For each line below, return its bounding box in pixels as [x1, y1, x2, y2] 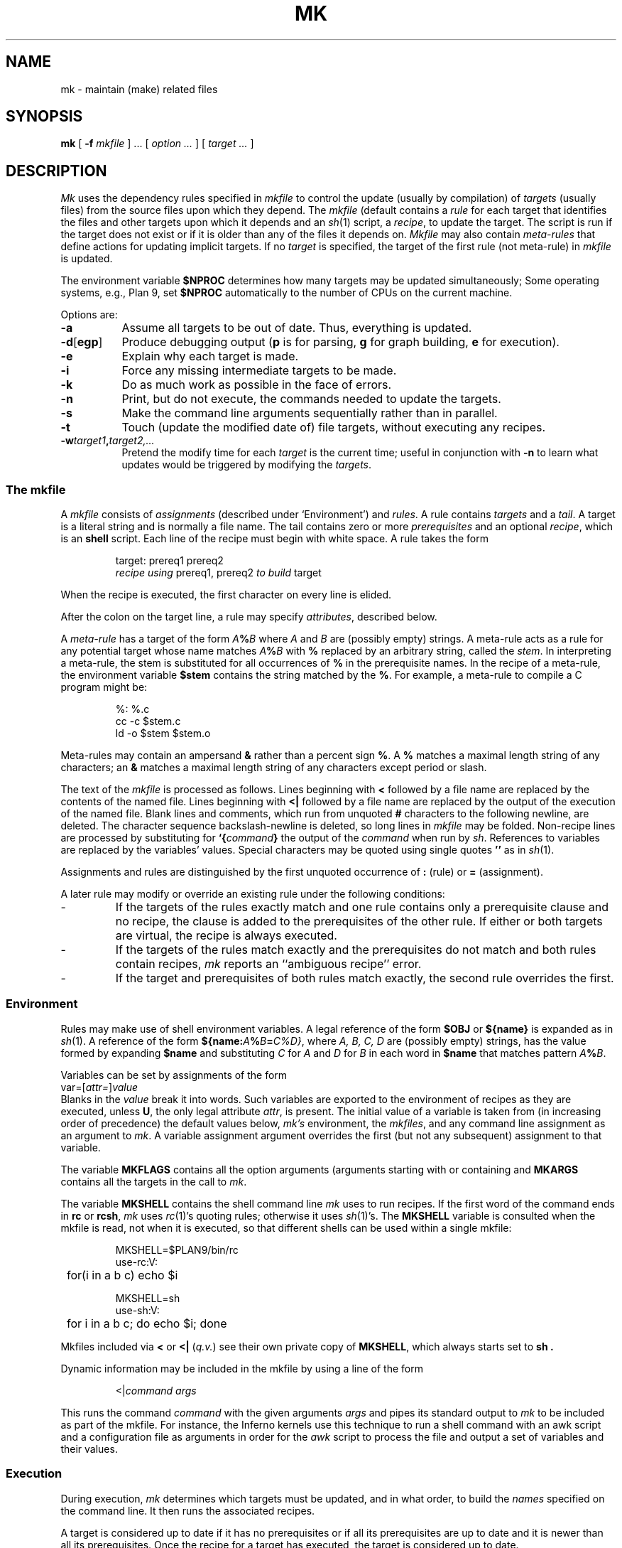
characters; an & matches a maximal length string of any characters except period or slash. [60, 761, 487, 774]
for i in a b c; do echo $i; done [67, 1316, 227, 1331]
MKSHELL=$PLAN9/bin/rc [115, 1243, 239, 1256]
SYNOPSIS [6, 107, 83, 126]
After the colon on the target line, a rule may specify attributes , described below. [60, 611, 437, 623]
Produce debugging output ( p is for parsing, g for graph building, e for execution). [121, 335, 560, 350]
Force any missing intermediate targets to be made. [121, 363, 397, 378]
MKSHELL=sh [115, 1291, 180, 1304]
